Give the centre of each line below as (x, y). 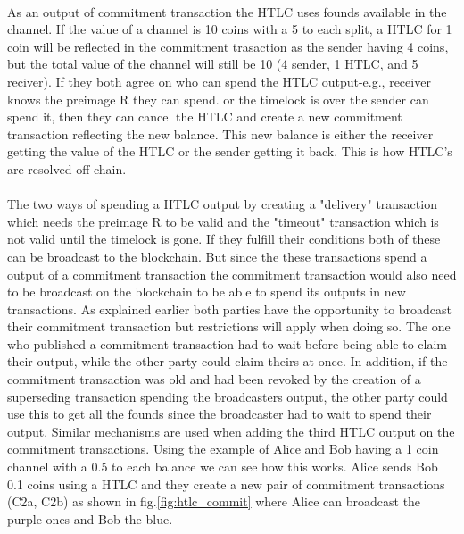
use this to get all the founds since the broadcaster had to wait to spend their (220, 414)
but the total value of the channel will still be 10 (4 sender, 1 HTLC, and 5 (213, 64)
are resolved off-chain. (67, 168)
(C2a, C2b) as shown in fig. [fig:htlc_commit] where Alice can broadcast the (214, 501)
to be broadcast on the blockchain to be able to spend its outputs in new (207, 292)
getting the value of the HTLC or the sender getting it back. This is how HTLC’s (230, 151)
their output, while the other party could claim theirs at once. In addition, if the (228, 361)
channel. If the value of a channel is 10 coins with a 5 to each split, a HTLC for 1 (230, 29)
